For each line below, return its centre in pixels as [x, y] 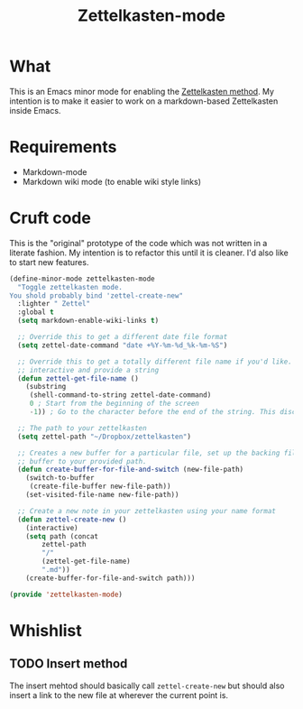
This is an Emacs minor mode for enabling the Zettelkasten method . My [142, 91]
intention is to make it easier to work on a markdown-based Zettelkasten [144, 101]
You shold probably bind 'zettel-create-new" [96, 295]
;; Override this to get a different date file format [123, 337]
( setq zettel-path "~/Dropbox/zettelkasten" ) [105, 437]
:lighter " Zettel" [54, 304]
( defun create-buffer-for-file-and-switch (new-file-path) [131, 470]
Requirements [63, 147]
